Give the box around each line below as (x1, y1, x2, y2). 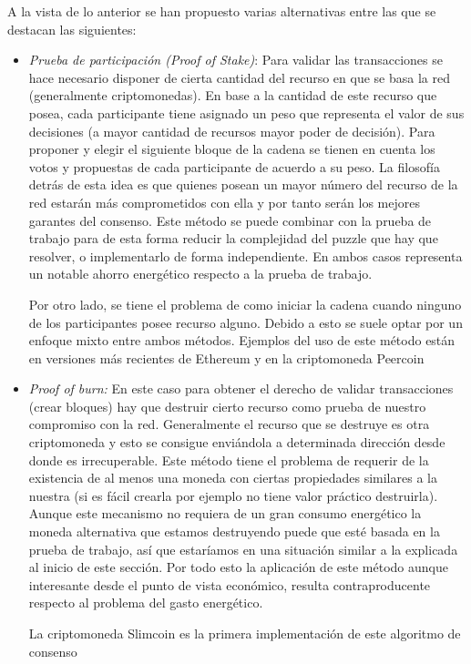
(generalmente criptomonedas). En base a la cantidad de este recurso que (28, 86, 437, 105)
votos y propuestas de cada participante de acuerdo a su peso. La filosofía (28, 157, 440, 176)
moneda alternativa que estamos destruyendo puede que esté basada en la (28, 522, 440, 541)
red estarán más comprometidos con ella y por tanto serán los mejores (28, 192, 420, 211)
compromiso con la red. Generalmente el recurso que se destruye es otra (28, 414, 430, 434)
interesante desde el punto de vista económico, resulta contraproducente (28, 575, 431, 594)
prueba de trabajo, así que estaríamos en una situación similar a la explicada (28, 539, 458, 558)
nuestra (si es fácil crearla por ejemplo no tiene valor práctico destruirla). (28, 485, 438, 505)
